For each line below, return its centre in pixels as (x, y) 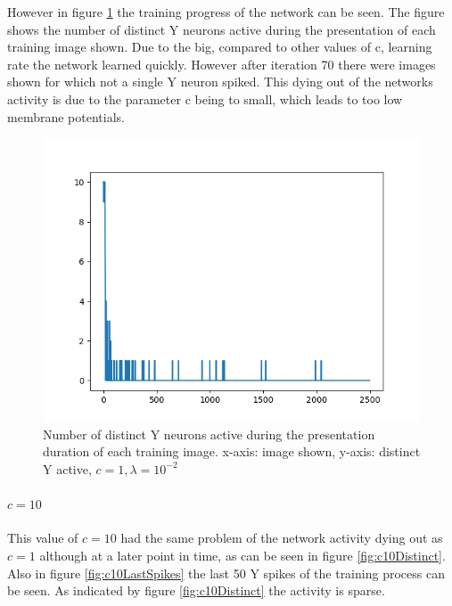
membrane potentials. (66, 116)
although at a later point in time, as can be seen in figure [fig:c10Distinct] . (242, 555)
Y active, (67, 468)
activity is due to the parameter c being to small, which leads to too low (205, 98)
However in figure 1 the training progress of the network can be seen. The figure (226, 12)
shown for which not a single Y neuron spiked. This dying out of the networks (220, 82)
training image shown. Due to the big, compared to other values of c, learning (220, 47)
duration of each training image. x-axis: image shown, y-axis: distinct (232, 451)
